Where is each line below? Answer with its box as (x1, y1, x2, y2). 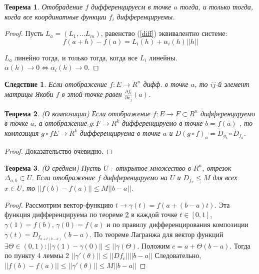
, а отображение (34, 118, 87, 128)
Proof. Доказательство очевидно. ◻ (4, 146, 113, 156)
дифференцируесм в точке (91, 1, 171, 11)
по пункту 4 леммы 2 (4, 250, 69, 261)
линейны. (149, 52, 177, 62)
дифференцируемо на (103, 172, 167, 183)
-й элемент (215, 78, 249, 89)
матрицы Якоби (4, 88, 53, 99)
